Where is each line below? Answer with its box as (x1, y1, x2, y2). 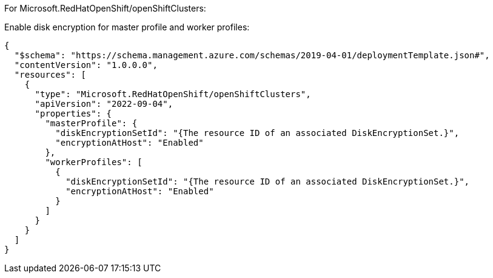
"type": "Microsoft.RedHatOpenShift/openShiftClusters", (35, 89, 311, 99)
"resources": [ (14, 70, 86, 80)
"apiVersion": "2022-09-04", (35, 99, 173, 109)
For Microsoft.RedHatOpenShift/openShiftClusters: (4, 3, 206, 13)
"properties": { (35, 109, 112, 118)
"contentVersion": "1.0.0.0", (14, 60, 158, 70)
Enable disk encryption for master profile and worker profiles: (4, 22, 250, 32)
